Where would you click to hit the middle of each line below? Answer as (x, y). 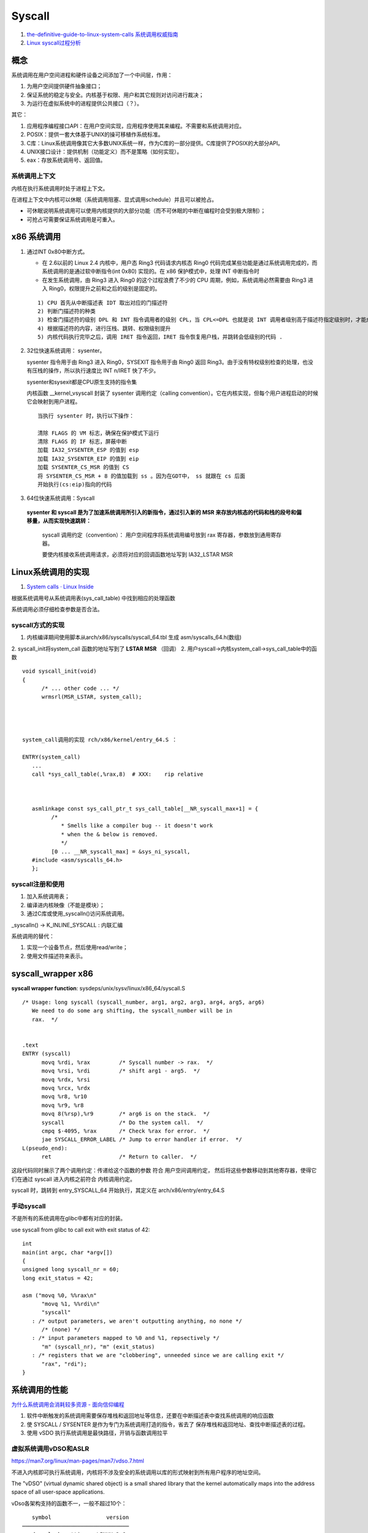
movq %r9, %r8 (63, 1105)
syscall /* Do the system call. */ (122, 1122)
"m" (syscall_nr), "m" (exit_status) (98, 1347)
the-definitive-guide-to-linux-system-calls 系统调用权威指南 (102, 34)
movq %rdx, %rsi (66, 1080)
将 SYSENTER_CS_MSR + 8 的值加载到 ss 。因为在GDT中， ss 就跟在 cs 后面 (141, 476)
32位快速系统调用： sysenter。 (66, 351)
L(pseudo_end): (45, 1148)
